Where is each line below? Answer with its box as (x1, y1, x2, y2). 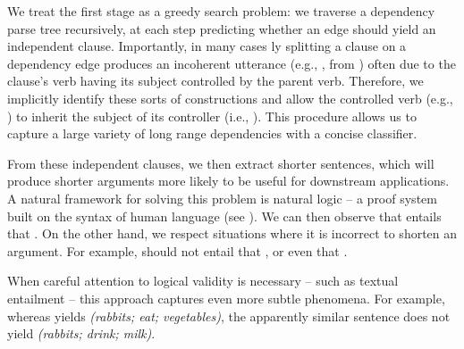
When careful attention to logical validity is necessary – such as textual (7, 271, 399, 290)
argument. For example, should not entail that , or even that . (7, 241, 348, 260)
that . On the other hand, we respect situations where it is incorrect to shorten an (7, 224, 458, 243)
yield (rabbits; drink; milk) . (7, 324, 156, 343)
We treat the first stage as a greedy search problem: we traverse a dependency (7, 2, 435, 20)
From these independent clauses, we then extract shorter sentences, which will (7, 154, 434, 172)
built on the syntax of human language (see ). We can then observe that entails (7, 206, 442, 225)
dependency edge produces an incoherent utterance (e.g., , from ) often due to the (7, 54, 456, 72)
